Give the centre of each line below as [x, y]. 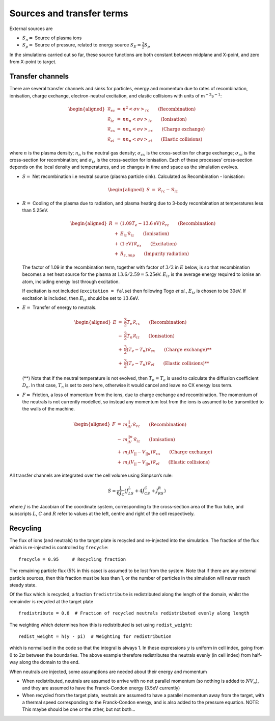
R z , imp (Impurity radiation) [155, 254]
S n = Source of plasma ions [52, 38]
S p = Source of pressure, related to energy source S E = [82, 46]
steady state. [23, 585]
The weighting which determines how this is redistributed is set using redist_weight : [101, 625]
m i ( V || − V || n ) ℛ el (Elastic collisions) [166, 462]
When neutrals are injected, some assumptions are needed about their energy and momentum [108, 672]
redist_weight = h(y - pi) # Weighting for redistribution [95, 636]
